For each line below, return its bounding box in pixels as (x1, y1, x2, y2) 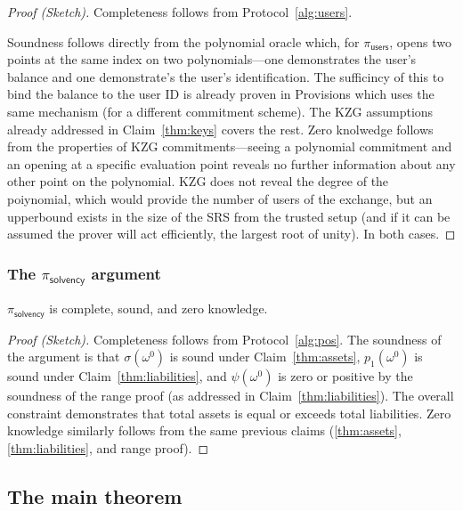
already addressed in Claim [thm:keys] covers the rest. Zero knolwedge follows (7, 119, 434, 138)
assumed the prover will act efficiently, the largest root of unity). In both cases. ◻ (7, 224, 456, 243)
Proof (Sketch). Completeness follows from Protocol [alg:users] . (7, 3, 353, 20)
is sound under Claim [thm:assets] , (169, 347, 361, 366)
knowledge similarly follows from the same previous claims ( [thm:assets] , (7, 421, 402, 440)
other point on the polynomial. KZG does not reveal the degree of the (7, 172, 389, 191)
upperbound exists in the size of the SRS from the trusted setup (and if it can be (7, 207, 451, 225)
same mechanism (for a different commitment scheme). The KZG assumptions (7, 101, 434, 120)
